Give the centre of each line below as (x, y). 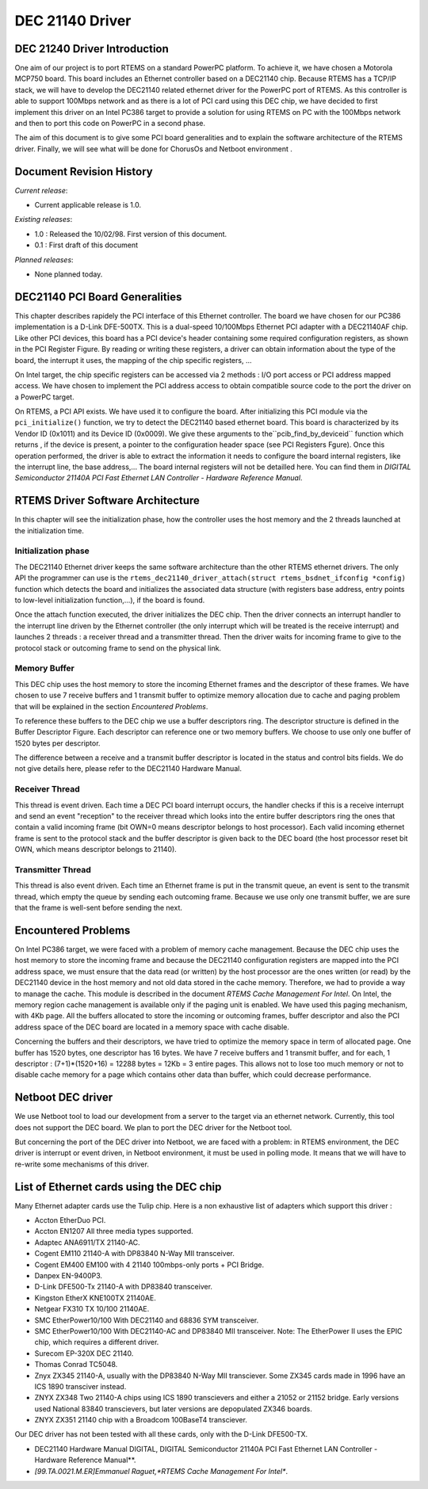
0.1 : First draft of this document (86, 245)
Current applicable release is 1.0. (88, 205)
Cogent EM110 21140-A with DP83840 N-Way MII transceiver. (135, 1254)
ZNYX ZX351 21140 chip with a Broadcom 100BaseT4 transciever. (141, 1420)
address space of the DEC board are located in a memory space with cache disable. (152, 1027)
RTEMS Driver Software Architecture (107, 500)
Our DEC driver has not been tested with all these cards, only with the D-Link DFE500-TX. (161, 1434)
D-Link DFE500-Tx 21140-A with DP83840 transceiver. (124, 1287)
